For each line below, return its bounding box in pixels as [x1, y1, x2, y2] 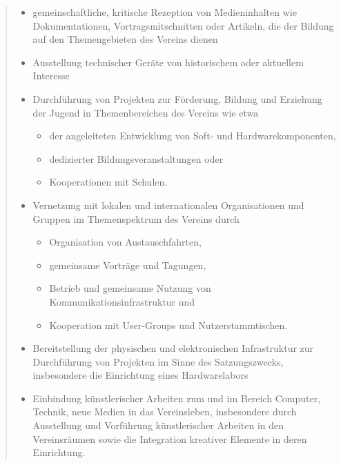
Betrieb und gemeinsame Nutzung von [49, 281, 211, 295]
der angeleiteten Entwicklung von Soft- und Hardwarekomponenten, [49, 128, 336, 143]
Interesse [32, 68, 70, 83]
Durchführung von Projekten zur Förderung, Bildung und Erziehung [32, 91, 322, 106]
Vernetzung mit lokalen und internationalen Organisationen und [32, 197, 304, 212]
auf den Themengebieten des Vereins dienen [32, 32, 218, 46]
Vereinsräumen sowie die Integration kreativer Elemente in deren [32, 431, 307, 446]
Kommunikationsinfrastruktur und [49, 294, 195, 308]
